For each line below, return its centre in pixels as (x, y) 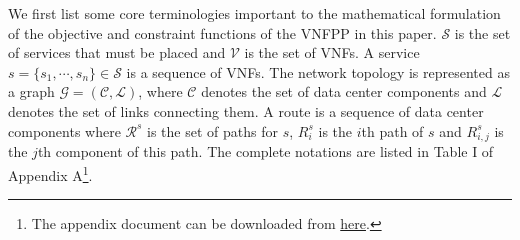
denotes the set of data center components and (344, 91)
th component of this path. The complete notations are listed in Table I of (265, 151)
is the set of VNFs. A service (332, 52)
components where (64, 130)
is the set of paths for (212, 130)
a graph (31, 91)
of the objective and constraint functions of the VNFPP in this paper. (222, 32)
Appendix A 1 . (50, 173)
